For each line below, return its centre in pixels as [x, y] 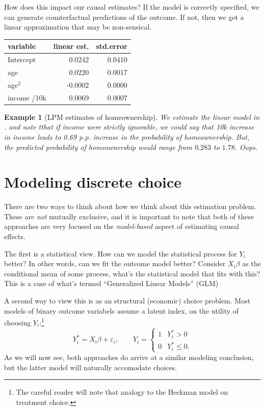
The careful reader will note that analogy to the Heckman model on [122, 392]
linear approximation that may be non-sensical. [78, 27]
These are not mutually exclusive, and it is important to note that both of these [129, 216]
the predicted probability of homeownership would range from [98, 147]
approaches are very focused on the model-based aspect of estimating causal [122, 226]
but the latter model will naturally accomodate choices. [91, 367]
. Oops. [246, 147]
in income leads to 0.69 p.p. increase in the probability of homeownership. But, [127, 136]
